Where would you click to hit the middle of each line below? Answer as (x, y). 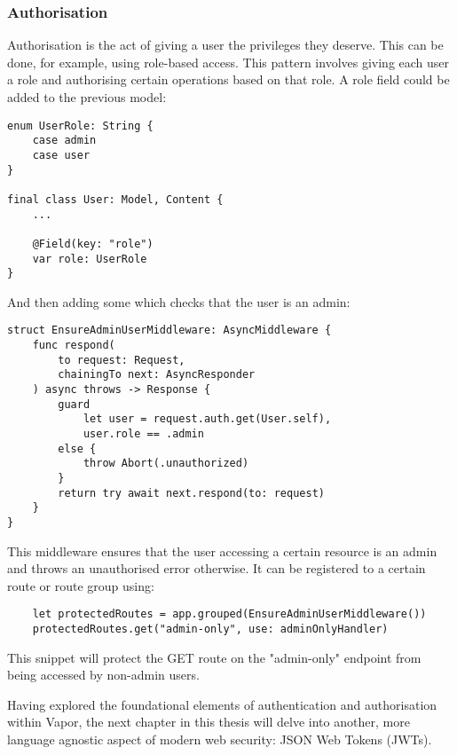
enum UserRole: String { (80, 126)
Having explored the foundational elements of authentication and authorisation (222, 704)
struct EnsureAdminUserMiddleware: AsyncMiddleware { (169, 330)
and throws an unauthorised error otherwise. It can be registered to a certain (217, 568)
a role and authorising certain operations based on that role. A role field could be (228, 79)
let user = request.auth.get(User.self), (207, 419)
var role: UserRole (90, 259)
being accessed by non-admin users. (103, 675)
